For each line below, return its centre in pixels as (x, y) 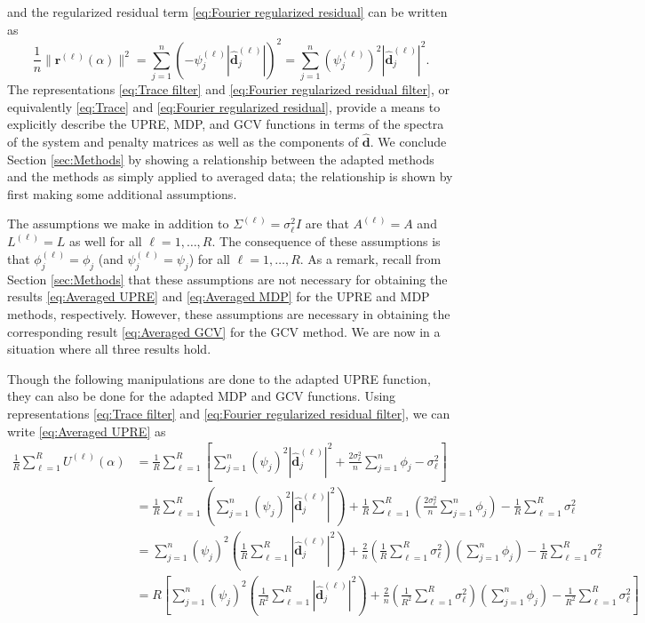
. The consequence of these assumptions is (326, 240)
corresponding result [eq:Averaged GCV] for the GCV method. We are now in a (224, 331)
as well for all (105, 240)
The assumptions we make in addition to (118, 224)
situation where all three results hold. (109, 349)
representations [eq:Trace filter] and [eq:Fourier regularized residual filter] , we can (229, 413)
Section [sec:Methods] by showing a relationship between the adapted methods (221, 159)
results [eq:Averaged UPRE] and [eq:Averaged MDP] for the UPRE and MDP (219, 296)
